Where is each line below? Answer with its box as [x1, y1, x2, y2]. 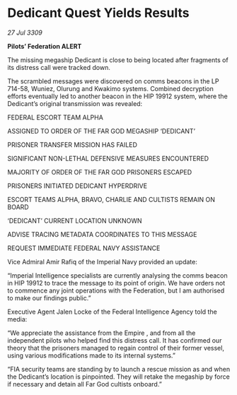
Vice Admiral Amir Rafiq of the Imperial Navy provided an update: [7, 257, 198, 266]
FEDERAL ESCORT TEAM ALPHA [7, 113, 104, 122]
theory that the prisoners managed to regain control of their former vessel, [7, 343, 225, 352]
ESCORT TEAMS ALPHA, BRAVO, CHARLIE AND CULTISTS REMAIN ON [7, 195, 216, 204]
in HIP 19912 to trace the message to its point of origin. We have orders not [7, 278, 225, 287]
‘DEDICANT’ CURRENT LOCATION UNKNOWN [7, 216, 143, 225]
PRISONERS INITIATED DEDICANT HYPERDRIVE [7, 182, 147, 190]
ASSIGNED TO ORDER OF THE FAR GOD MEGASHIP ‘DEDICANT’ [7, 126, 196, 135]
